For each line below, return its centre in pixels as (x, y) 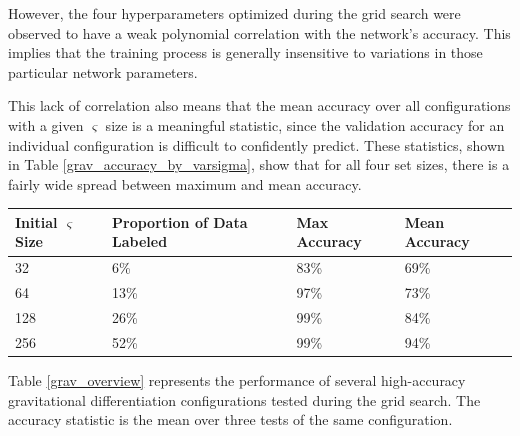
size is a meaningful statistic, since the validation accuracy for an (305, 124)
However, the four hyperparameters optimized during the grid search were (234, 13)
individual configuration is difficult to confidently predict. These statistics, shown (256, 144)
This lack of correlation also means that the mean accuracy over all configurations (259, 105)
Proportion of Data (180, 221)
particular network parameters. (103, 71)
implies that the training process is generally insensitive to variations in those (245, 52)
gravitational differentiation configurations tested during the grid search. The (244, 399)
